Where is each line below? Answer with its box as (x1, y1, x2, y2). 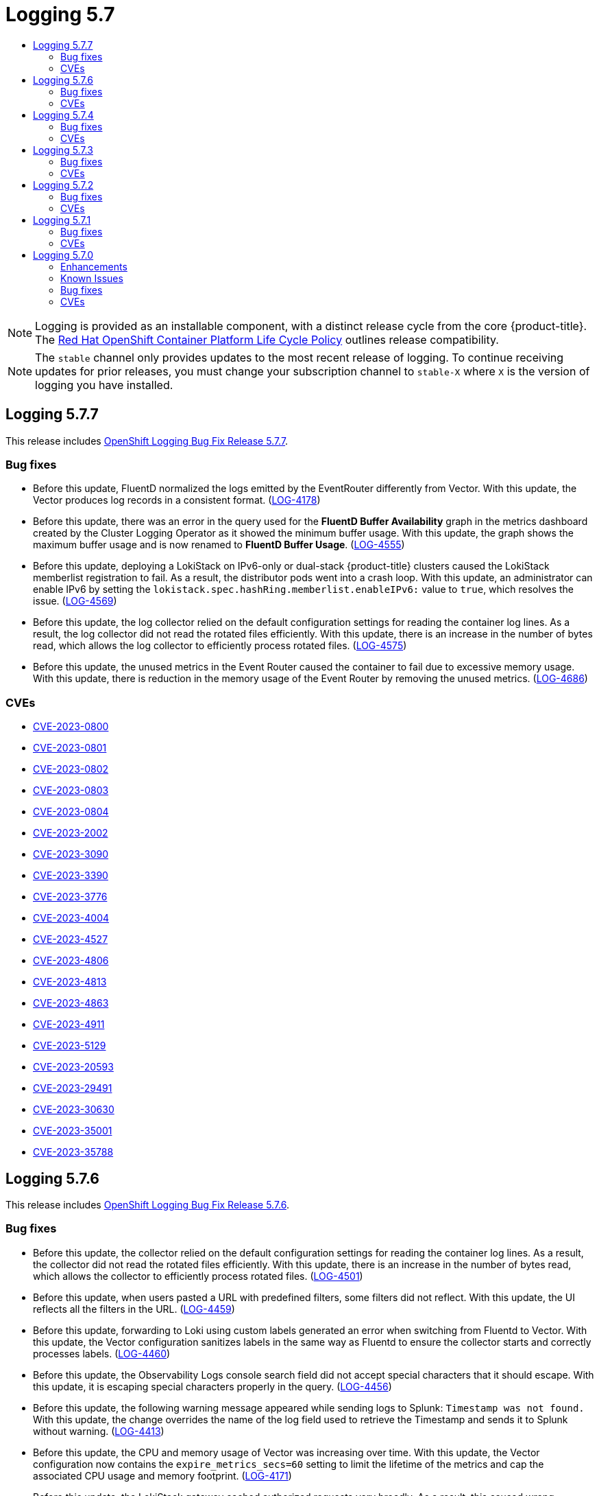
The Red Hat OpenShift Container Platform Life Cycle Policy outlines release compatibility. (35, 332, 499, 347)
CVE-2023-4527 (33, 933, 108, 946)
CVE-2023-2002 (33, 827, 108, 839)
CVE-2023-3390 (33, 869, 108, 882)
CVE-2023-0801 (33, 742, 107, 754)
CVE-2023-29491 (33, 1082, 112, 1095)
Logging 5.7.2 (33, 178, 94, 191)
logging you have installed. (35, 377, 173, 392)
